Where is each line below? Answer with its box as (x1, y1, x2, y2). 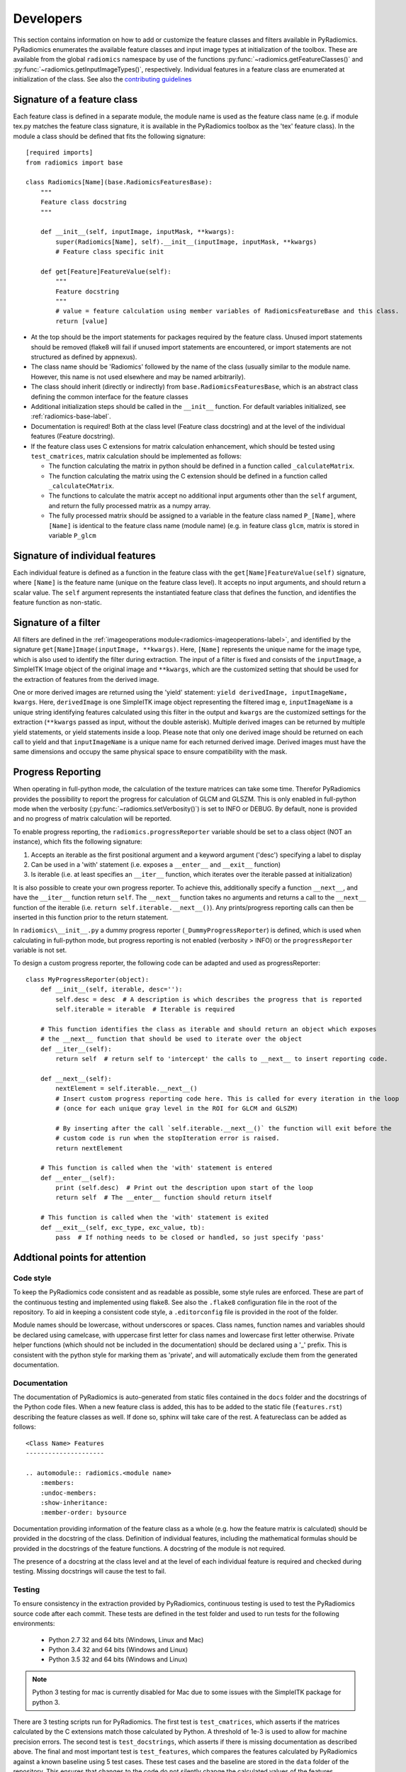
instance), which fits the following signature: (13, 837, 142, 846)
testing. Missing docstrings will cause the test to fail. (13, 1567, 167, 1576)
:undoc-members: (40, 1488, 97, 1497)
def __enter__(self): (40, 1174, 116, 1182)
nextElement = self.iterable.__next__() (55, 1084, 198, 1093)
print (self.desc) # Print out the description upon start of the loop (55, 1184, 314, 1192)
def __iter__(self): (40, 1045, 112, 1053)
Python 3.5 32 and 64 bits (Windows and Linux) (48, 1655, 188, 1664)
